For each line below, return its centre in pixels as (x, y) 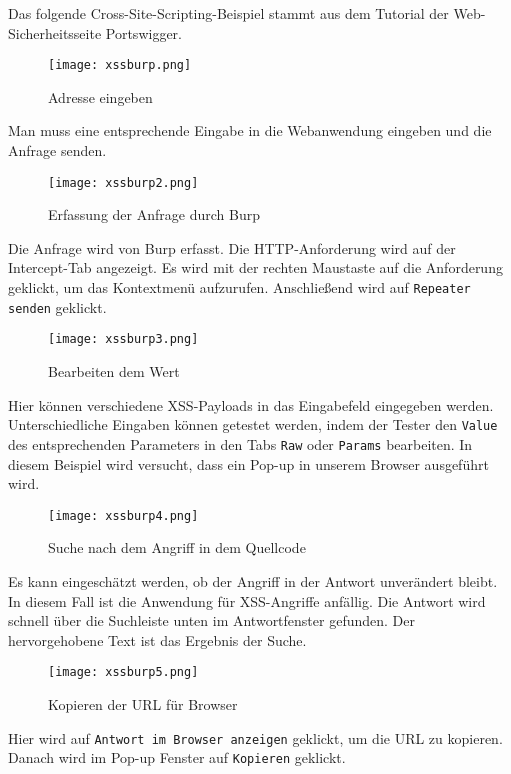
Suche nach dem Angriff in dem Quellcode (177, 547)
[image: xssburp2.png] (123, 182)
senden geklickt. (57, 306)
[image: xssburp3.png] (123, 339)
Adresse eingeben (100, 96)
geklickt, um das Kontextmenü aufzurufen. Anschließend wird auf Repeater (239, 287)
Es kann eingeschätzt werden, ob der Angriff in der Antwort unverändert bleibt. (253, 580)
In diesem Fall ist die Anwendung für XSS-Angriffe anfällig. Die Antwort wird (247, 600)
